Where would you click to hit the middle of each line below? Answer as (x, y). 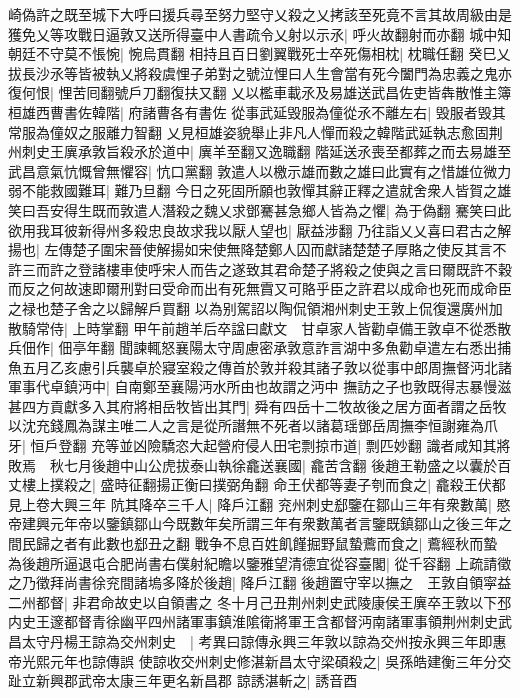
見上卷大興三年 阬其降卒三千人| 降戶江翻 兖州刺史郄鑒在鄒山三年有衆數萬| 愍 (259, 503)
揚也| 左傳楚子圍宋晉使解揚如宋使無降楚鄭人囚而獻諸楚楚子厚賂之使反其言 (250, 249)
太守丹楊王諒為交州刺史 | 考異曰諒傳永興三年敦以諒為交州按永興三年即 (257, 641)
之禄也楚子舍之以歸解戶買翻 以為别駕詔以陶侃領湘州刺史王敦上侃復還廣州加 (255, 307)
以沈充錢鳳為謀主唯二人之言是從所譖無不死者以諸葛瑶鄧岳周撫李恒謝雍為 (246, 425)
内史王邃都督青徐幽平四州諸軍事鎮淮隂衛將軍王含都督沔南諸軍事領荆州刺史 (253, 621)
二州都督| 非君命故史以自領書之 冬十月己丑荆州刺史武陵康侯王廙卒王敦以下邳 (260, 601)
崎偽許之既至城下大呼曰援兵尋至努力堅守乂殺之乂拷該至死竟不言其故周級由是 (260, 14)
